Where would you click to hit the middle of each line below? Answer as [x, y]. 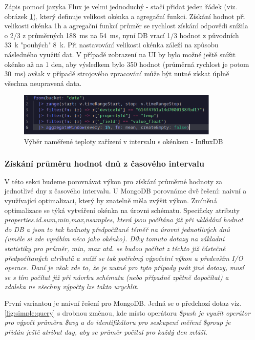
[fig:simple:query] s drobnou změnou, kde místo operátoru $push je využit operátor [127, 312]
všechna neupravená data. [43, 83]
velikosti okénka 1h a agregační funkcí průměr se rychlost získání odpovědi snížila [127, 26]
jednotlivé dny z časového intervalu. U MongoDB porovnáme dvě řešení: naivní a [126, 191]
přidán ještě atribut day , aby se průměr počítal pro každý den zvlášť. [106, 331]
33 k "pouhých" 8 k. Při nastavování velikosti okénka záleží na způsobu [111, 45]
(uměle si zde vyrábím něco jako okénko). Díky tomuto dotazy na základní [115, 239]
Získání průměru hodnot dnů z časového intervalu [105, 163]
